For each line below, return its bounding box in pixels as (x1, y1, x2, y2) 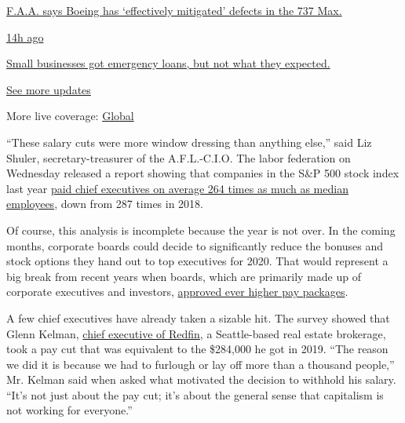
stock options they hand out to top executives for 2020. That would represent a (6, 253, 389, 269)
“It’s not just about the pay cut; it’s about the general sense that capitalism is (6, 386, 384, 403)
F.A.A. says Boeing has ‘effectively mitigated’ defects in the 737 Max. (6, 2, 342, 18)
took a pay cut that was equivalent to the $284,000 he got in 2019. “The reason (6, 341, 389, 357)
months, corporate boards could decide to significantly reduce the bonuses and (6, 237, 384, 253)
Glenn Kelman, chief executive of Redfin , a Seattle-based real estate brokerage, (6, 325, 386, 341)
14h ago (6, 28, 44, 45)
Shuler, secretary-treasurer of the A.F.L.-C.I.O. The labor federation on (6, 149, 351, 166)
